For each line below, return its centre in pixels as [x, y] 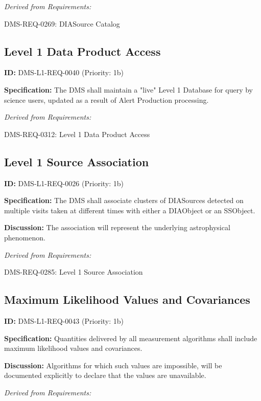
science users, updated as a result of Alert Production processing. [106, 99]
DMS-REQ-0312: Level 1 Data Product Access [77, 134]
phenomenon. [25, 237]
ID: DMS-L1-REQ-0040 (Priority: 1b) [64, 72]
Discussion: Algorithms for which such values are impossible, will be [113, 365]
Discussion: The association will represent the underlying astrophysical [117, 227]
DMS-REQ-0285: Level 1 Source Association [74, 272]
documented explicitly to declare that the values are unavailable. [105, 375]
